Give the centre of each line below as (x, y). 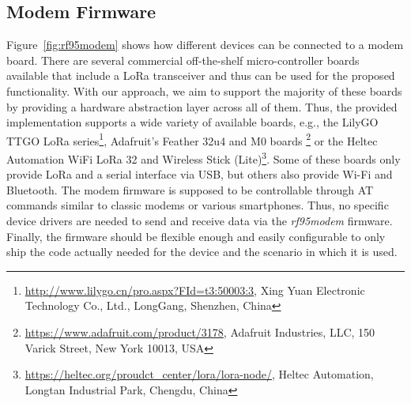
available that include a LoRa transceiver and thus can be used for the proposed (201, 75)
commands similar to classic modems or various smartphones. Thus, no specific (198, 205)
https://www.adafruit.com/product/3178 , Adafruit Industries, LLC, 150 (200, 332)
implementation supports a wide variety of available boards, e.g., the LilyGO (192, 122)
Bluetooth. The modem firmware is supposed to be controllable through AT (190, 189)
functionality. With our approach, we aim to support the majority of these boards (204, 90)
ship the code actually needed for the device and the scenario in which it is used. (202, 252)
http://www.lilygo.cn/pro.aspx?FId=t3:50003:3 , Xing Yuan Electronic (195, 290)
